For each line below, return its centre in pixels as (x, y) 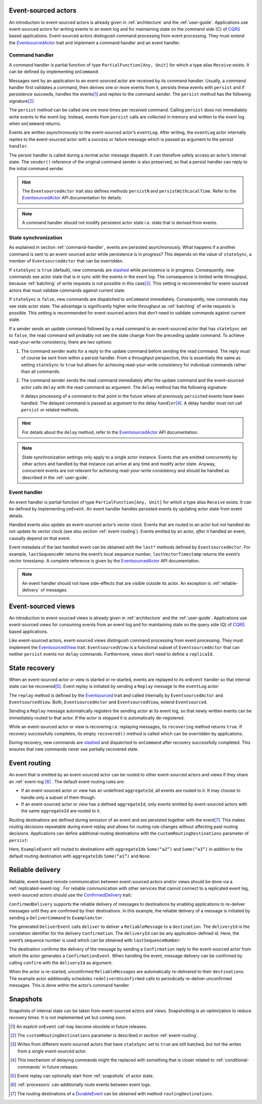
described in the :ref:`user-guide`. (56, 477)
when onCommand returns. (35, 123)
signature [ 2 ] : (22, 101)
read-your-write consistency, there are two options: (61, 342)
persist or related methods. (50, 410)
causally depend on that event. (40, 538)
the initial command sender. (37, 169)
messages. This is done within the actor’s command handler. (70, 985)
